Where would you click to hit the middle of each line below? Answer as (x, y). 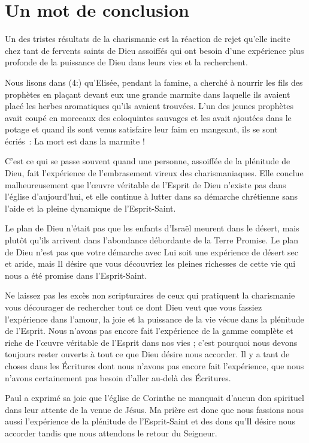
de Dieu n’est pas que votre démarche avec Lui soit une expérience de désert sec (152, 251)
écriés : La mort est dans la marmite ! (75, 141)
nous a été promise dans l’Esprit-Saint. (76, 275)
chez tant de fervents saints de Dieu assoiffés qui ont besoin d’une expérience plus (154, 50)
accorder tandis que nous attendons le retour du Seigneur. (111, 433)
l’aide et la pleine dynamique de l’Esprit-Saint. (90, 208)
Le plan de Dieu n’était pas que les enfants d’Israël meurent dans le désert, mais (152, 228)
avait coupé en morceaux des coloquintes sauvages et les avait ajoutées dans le (148, 117)
